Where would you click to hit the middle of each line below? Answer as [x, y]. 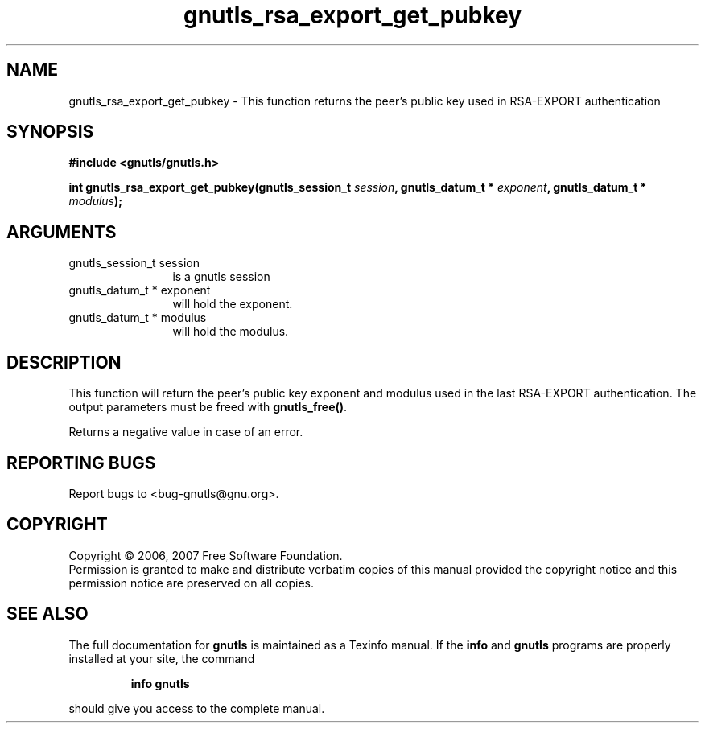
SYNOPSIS [50, 132]
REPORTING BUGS [81, 463]
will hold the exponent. [233, 304]
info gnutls [160, 683]
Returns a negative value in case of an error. [186, 432]
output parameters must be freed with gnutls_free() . [208, 407]
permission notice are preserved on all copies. [191, 583]
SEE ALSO [47, 614]
